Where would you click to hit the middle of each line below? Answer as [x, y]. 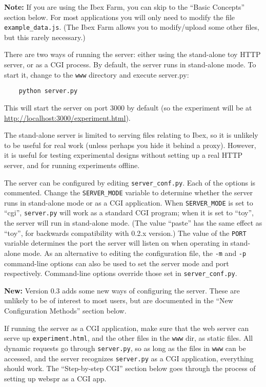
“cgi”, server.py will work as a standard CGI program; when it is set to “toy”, [129, 213]
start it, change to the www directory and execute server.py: [97, 74]
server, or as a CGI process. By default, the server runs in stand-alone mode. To [130, 64]
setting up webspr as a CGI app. [55, 378]
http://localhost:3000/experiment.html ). [67, 117]
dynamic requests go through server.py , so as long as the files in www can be [125, 348]
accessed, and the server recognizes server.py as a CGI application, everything [129, 358]
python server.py [48, 91]
